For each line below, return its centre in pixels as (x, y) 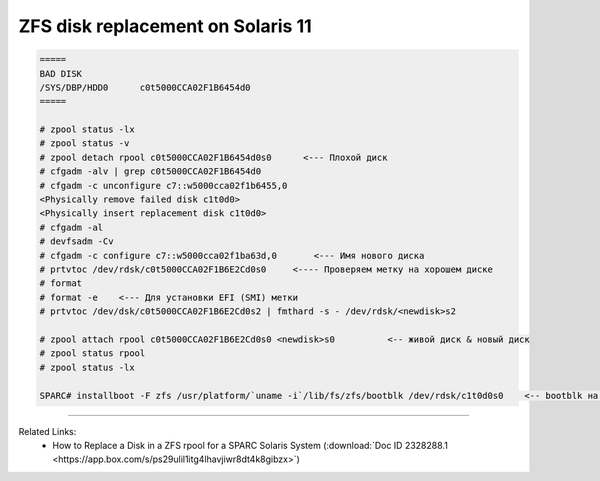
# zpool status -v (84, 143)
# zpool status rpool (92, 353)
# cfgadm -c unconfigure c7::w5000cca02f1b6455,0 (163, 185)
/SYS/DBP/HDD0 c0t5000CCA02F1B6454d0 (145, 87)
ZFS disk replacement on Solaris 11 (165, 26)
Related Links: (47, 431)
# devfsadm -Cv (76, 241)
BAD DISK (61, 73)
